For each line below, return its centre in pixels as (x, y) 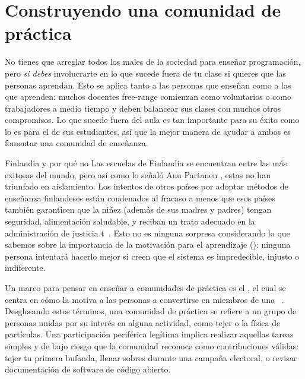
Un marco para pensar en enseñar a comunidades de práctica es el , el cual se (145, 288)
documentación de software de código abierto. (88, 369)
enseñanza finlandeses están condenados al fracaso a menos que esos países (140, 198)
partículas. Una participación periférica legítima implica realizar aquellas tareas (149, 334)
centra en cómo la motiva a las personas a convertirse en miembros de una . (144, 299)
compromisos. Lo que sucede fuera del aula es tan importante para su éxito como (152, 120)
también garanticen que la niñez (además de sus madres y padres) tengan (138, 209)
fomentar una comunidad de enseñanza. (77, 143)
